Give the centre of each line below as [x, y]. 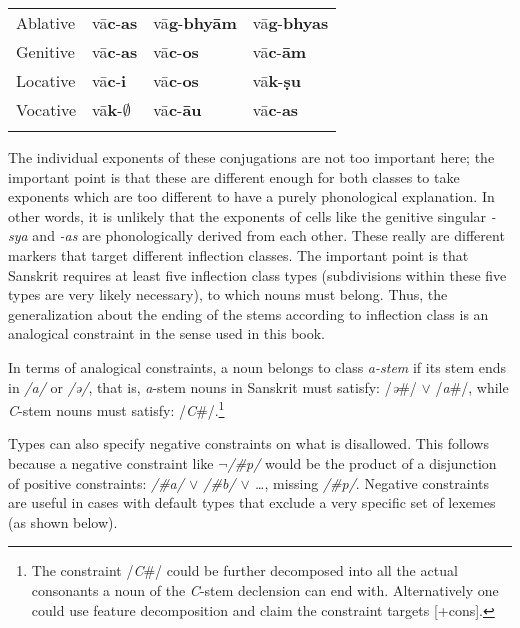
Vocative [46, 109]
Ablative [46, 22]
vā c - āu [177, 109]
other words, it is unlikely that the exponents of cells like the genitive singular [247, 215]
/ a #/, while [472, 386]
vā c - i [109, 80]
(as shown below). [63, 521]
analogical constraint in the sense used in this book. [166, 333]
